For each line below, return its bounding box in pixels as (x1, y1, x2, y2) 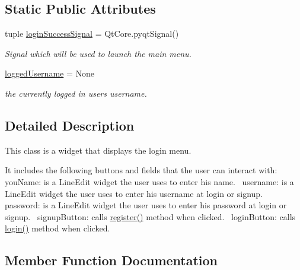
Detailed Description (5, 116, 135, 134)
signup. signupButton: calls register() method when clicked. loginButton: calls (5, 210, 296, 223)
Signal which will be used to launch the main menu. (5, 47, 192, 59)
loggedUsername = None (5, 67, 94, 80)
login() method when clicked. (5, 222, 110, 234)
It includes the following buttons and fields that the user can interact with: (5, 164, 277, 176)
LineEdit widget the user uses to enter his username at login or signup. (5, 187, 263, 199)
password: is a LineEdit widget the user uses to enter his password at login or (5, 199, 287, 211)
